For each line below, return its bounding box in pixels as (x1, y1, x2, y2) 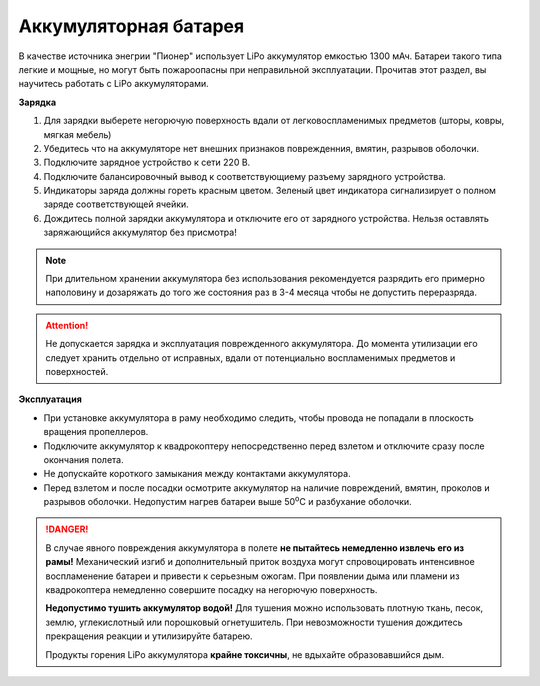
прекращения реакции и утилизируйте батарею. (45, 630, 253, 642)
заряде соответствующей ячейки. (43, 198, 189, 210)
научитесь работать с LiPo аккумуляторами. (18, 78, 209, 90)
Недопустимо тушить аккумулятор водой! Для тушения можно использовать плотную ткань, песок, (45, 602, 484, 614)
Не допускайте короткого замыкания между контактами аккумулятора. (43, 468, 351, 480)
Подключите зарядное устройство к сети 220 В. (43, 156, 251, 169)
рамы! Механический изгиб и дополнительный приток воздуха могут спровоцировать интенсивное (45, 556, 475, 568)
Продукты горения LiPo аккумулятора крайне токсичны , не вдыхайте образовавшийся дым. (45, 648, 445, 660)
